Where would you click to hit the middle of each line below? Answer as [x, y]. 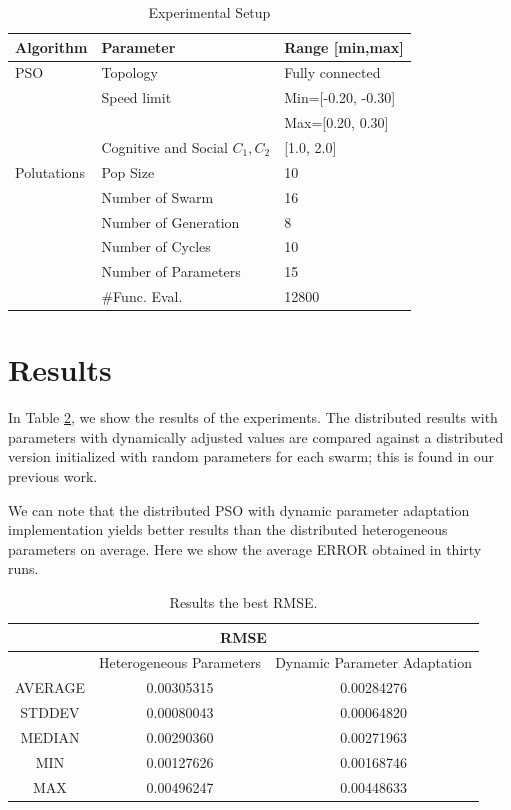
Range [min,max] [344, 46]
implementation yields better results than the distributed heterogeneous [228, 529]
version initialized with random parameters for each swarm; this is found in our [251, 456]
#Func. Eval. [142, 296]
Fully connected [332, 72]
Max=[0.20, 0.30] [336, 122]
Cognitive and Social [164, 146]
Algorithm [51, 46]
